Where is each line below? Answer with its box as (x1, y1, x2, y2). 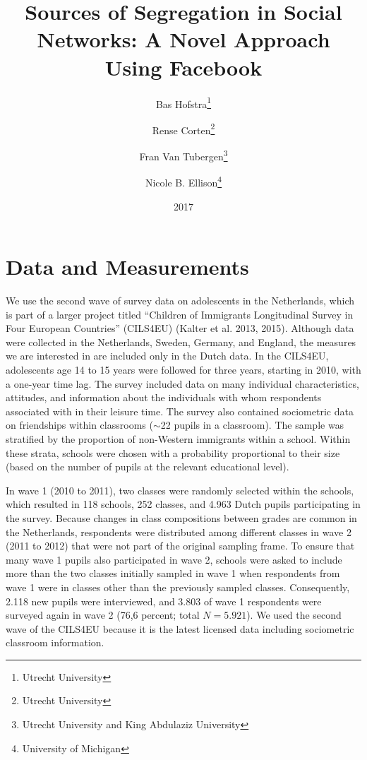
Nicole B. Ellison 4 (145, 173, 222, 189)
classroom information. (6, 635, 104, 650)
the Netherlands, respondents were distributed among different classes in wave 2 (6, 524, 351, 539)
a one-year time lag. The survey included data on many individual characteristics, (6, 376, 359, 391)
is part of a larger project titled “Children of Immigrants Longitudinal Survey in (6, 307, 354, 321)
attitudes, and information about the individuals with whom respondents (6, 390, 322, 405)
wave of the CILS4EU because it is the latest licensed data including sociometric (6, 621, 354, 636)
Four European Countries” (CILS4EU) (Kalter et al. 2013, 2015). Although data (6, 321, 354, 336)
